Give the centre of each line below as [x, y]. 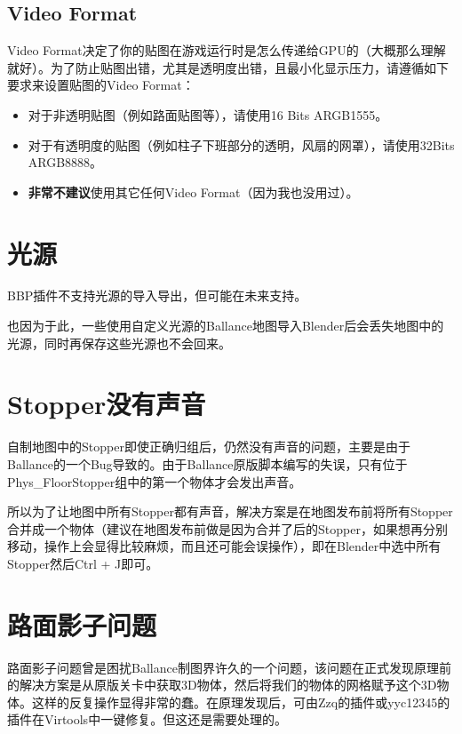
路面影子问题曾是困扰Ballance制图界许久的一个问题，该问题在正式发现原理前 [229, 667]
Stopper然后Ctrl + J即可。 [83, 563]
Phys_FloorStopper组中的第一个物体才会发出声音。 [155, 481]
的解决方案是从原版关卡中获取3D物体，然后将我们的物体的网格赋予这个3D [222, 685]
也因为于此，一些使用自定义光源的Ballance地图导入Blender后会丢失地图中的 [226, 326]
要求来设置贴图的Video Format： [101, 85]
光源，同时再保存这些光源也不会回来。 [119, 343]
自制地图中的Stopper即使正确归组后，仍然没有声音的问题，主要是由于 [209, 447]
